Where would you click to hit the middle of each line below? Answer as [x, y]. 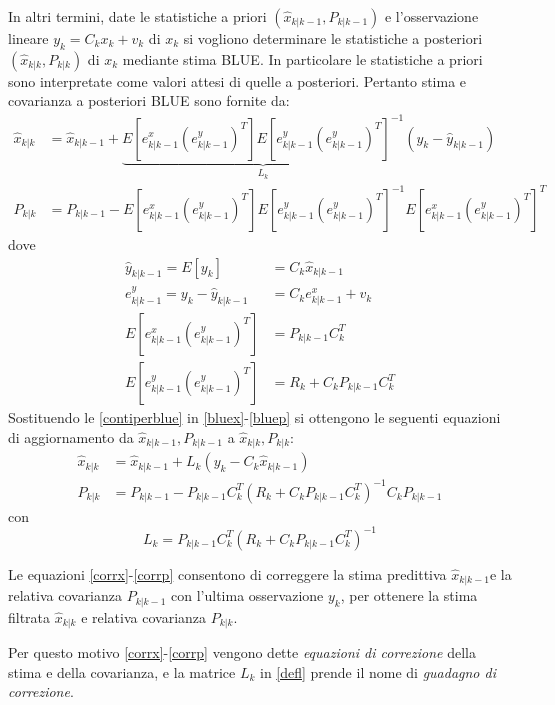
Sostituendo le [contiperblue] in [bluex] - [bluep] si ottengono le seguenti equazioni [254, 417]
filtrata [29, 616]
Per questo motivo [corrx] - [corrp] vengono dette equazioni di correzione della [242, 652]
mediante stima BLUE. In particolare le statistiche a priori [302, 58]
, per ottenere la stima [409, 595]
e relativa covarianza [144, 616]
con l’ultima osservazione [247, 595]
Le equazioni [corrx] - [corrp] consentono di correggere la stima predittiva [227, 573]
